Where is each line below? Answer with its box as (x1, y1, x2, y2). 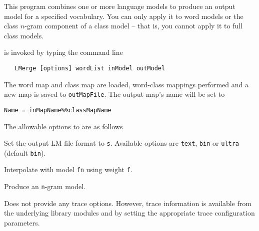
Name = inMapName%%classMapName (4, 106, 111, 114)
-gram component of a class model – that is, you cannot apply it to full (24, 20, 243, 31)
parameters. (4, 217, 40, 228)
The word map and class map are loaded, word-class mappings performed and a (4, 79, 249, 89)
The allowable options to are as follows (4, 121, 123, 131)
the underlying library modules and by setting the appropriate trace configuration (4, 208, 255, 218)
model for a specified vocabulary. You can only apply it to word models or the (4, 10, 243, 21)
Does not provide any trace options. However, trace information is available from (4, 198, 251, 208)
